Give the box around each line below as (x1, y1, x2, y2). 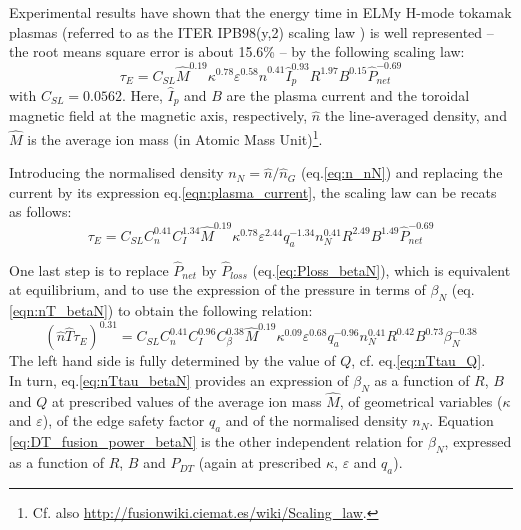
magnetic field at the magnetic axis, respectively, (9, 105, 308, 126)
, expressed (444, 431, 512, 452)
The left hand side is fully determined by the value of (9, 350, 336, 371)
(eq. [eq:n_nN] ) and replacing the (300, 162, 503, 183)
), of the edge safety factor (42, 410, 205, 431)
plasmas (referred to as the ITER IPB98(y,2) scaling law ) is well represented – (9, 21, 494, 42)
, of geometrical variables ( (339, 390, 503, 411)
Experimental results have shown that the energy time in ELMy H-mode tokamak (9, 2, 512, 22)
